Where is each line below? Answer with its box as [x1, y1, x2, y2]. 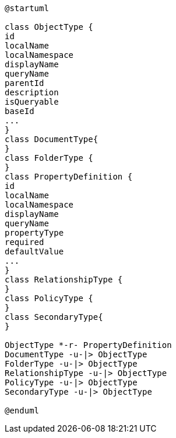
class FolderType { [5, 153, 93, 163]
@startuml [5, 4, 49, 13]
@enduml [5, 406, 40, 415]
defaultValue [5, 247, 64, 256]
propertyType [5, 228, 64, 237]
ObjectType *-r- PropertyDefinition [5, 340, 172, 350]
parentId [5, 78, 44, 88]
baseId [5, 106, 34, 116]
